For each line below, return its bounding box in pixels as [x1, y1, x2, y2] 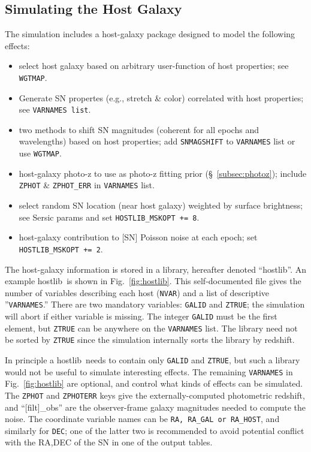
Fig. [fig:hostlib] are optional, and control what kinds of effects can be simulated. [5, 377, 303, 390]
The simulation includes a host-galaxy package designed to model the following [5, 28, 295, 40]
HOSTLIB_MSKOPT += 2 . [19, 242, 103, 255]
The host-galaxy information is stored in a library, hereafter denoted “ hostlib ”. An [5, 263, 307, 275]
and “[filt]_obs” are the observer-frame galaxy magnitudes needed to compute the [5, 400, 306, 413]
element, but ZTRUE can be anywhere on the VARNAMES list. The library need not [5, 321, 298, 334]
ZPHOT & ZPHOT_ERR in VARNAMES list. [19, 179, 155, 191]
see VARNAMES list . [19, 103, 91, 116]
